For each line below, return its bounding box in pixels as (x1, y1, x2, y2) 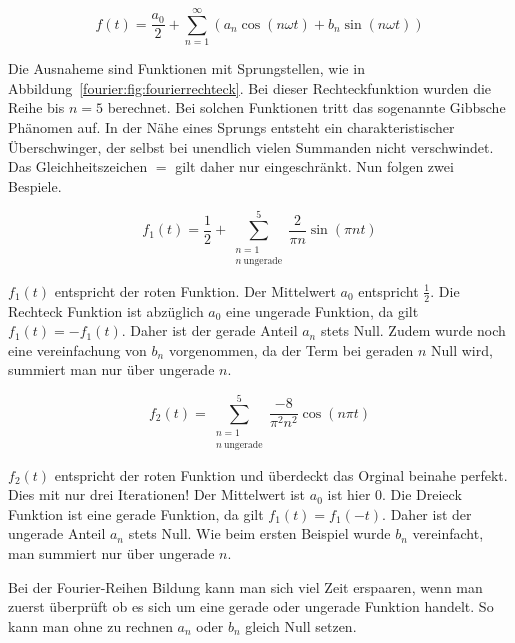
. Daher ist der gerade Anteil (121, 320, 298, 341)
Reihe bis (8, 97, 65, 118)
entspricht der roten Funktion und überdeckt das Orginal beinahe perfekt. (54, 464, 508, 485)
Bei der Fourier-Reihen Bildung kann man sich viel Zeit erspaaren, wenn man (8, 576, 483, 597)
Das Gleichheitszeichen (8, 156, 148, 177)
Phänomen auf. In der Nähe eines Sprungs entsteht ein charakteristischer (8, 116, 455, 137)
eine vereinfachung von (8, 339, 147, 360)
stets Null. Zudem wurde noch (320, 320, 506, 341)
